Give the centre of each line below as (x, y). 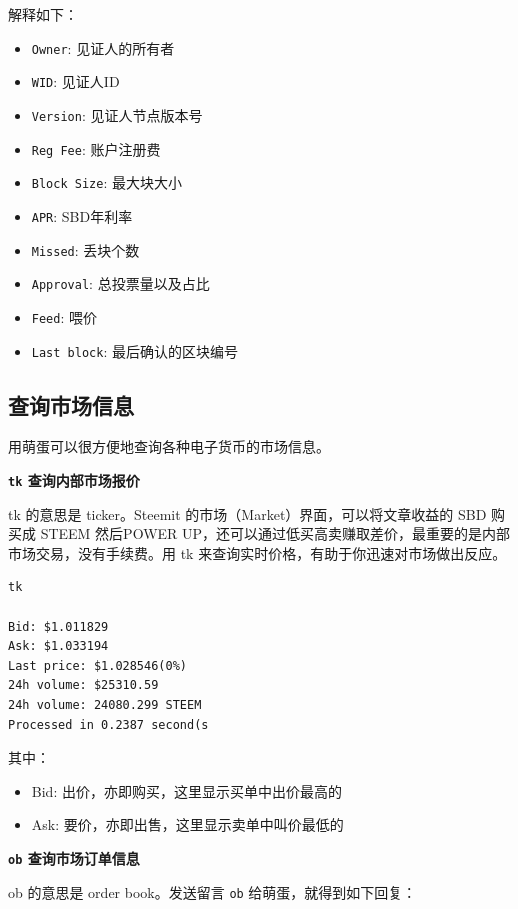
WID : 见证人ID (75, 81)
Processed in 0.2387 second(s (108, 724)
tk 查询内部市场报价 (74, 479)
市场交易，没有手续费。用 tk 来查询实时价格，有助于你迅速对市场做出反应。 (257, 552)
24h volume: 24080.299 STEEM (105, 704)
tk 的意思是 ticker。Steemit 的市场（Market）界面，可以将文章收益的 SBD (247, 513)
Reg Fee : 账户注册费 (96, 148)
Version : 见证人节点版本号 (117, 114)
